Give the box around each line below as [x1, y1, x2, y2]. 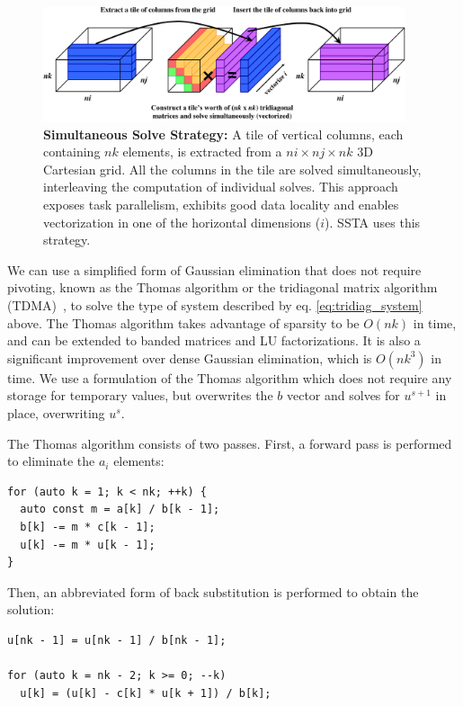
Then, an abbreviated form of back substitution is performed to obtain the [7, 582, 419, 601]
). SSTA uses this [325, 212, 421, 231]
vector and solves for [286, 386, 400, 405]
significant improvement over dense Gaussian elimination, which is [7, 348, 372, 367]
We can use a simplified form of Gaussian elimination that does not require [7, 260, 422, 279]
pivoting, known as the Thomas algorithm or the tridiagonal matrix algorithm [7, 278, 438, 297]
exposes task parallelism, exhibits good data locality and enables [43, 195, 399, 214]
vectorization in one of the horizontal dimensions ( [43, 212, 321, 231]
